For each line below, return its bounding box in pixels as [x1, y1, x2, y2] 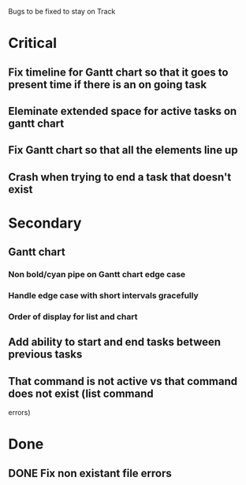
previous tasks [8, 348, 83, 361]
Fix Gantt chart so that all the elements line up [8, 143, 238, 157]
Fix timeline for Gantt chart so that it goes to [8, 65, 229, 79]
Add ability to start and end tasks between [8, 335, 222, 349]
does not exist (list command [8, 387, 154, 400]
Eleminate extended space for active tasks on [8, 104, 237, 117]
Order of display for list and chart [8, 311, 138, 322]
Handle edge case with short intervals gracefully [8, 291, 199, 302]
